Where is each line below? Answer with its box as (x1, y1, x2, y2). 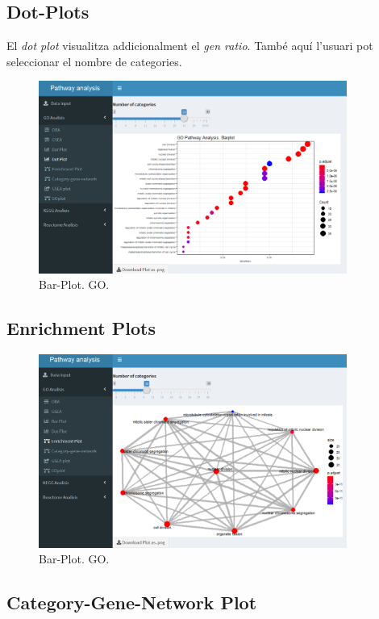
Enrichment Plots (6, 316, 156, 341)
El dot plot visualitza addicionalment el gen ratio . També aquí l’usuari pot (6, 37, 373, 54)
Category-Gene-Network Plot (6, 590, 257, 615)
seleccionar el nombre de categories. (6, 52, 182, 69)
